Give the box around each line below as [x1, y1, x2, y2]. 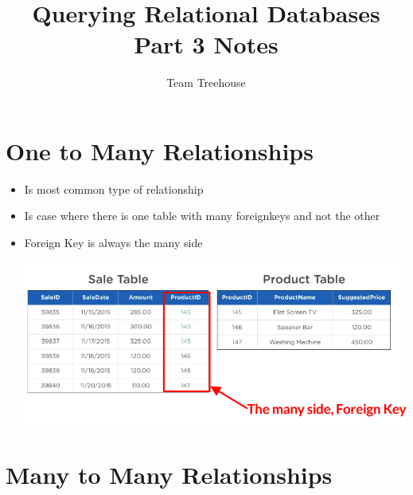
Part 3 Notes [134, 28, 279, 61]
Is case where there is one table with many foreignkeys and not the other [24, 207, 380, 224]
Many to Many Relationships [6, 458, 333, 491]
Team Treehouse [166, 74, 246, 91]
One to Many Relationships [6, 134, 314, 167]
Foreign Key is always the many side [24, 234, 203, 251]
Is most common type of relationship [24, 180, 204, 197]
